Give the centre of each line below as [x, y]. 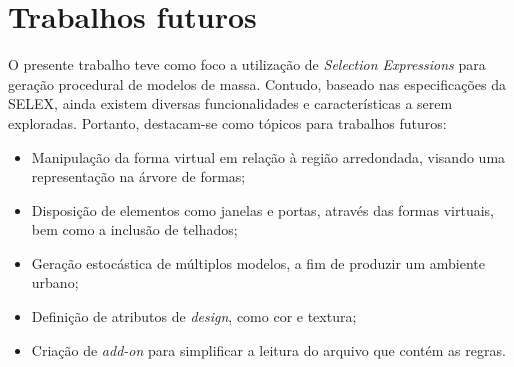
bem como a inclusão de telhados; [134, 229]
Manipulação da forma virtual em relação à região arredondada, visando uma [268, 156]
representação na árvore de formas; [138, 176]
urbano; [55, 282]
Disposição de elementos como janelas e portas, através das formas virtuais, [263, 209]
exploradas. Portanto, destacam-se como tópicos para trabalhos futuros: [227, 122]
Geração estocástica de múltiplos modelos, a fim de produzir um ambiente [258, 262]
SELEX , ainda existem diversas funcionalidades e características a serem [230, 103]
